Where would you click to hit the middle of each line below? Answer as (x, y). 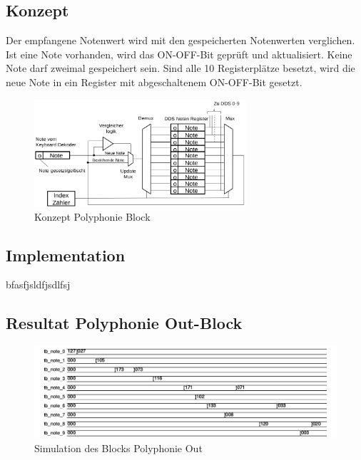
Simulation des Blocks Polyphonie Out (118, 448)
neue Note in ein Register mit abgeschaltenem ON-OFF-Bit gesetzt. (154, 82)
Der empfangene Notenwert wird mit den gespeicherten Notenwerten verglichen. (180, 40)
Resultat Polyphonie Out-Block (124, 323)
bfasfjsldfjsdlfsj (38, 284)
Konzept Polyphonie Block (92, 216)
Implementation (66, 255)
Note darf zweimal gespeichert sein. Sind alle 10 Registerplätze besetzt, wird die (180, 68)
